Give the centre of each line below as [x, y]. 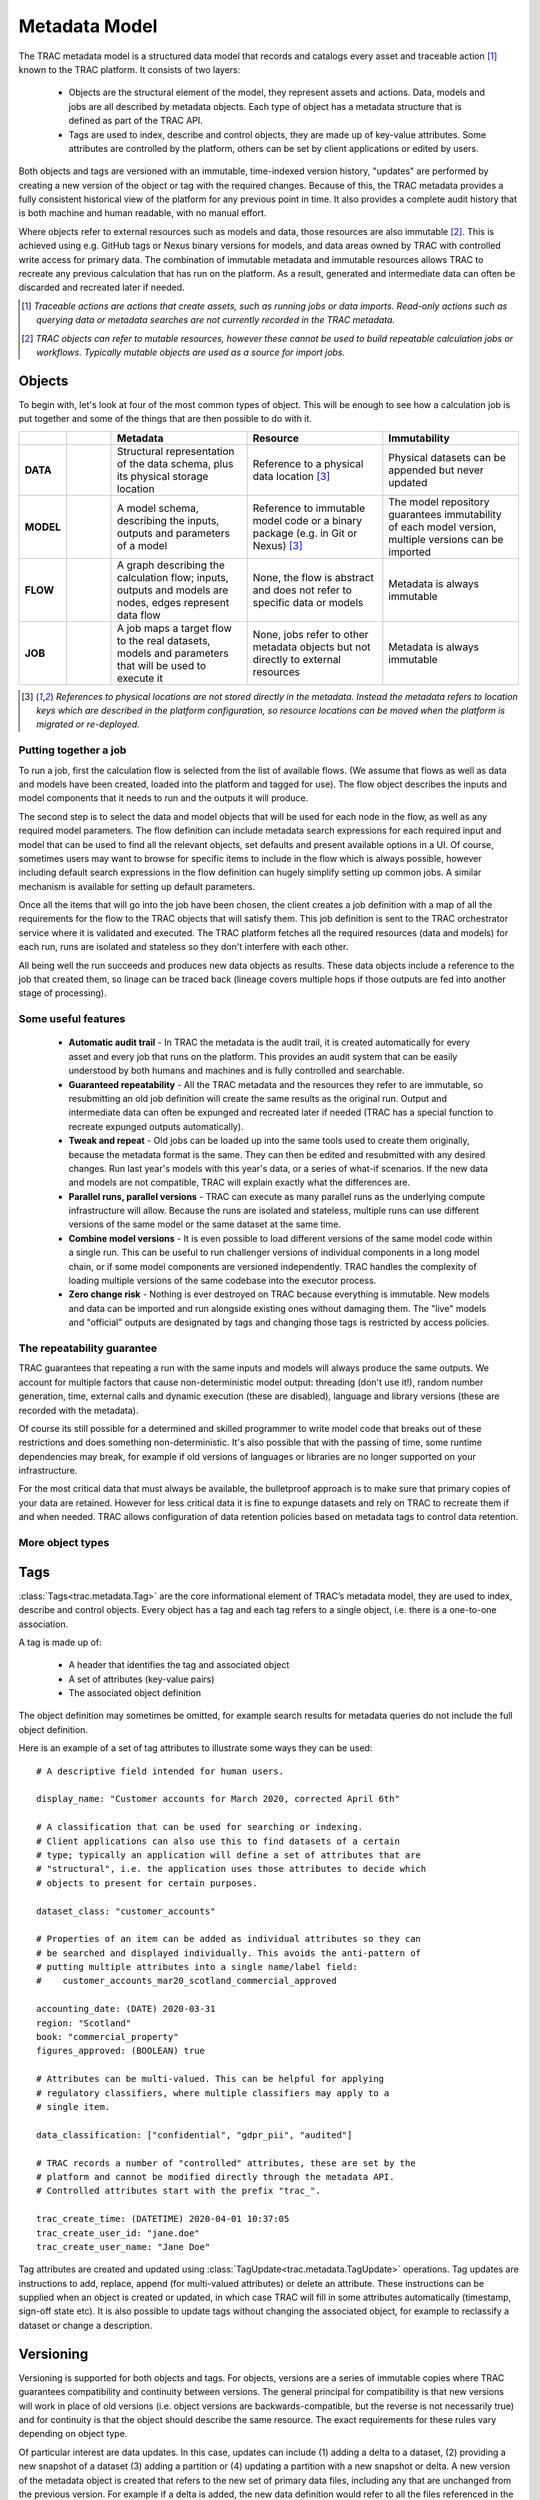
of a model [142, 545]
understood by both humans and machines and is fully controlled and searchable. [236, 1071]
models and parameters [172, 653]
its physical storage [162, 476]
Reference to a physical [308, 463]
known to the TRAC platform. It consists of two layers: [129, 69]
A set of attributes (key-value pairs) [141, 1679]
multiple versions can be [446, 539]
